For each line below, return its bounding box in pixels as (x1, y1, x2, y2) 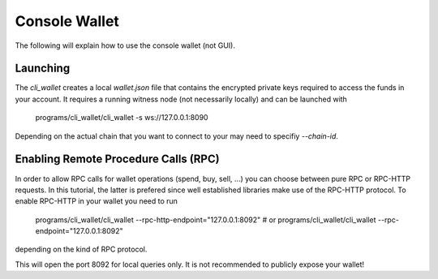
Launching (15, 62, 71, 75)
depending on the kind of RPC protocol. (15, 244, 148, 255)
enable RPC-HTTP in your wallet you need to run (15, 196, 178, 206)
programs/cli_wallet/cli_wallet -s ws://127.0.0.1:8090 (35, 113, 208, 122)
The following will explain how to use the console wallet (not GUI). (15, 41, 235, 50)
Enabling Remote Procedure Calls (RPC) (15, 152, 220, 166)
